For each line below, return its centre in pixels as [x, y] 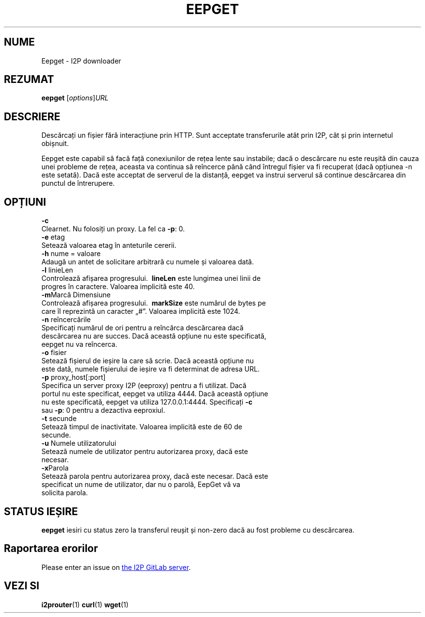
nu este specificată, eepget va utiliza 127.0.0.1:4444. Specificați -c [147, 402]
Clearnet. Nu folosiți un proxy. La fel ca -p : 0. [113, 229]
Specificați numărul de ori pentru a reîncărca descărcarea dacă [142, 328]
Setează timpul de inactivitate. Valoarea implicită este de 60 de [142, 427]
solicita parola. [65, 493]
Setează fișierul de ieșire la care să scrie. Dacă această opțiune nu [147, 361]
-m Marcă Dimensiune [76, 295]
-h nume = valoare [71, 254]
